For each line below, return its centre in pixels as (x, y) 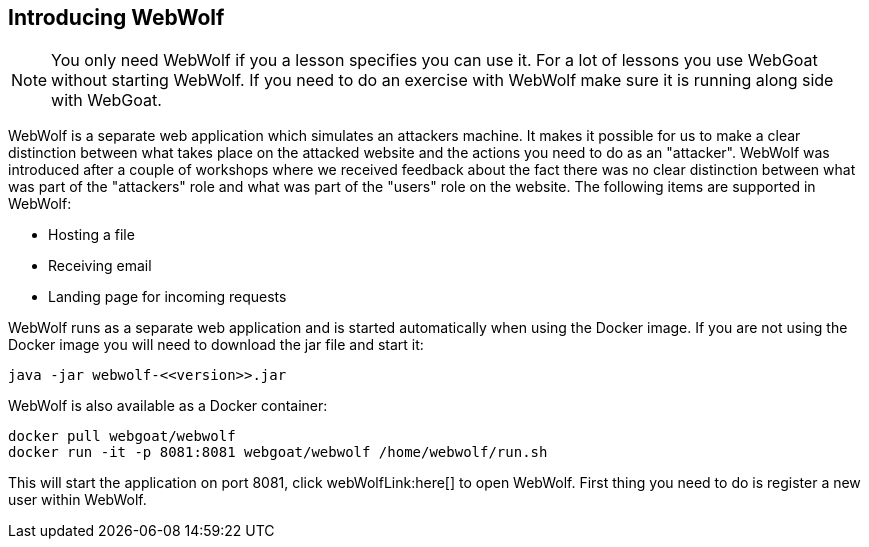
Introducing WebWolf (116, 17)
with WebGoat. (106, 100)
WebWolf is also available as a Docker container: (168, 406)
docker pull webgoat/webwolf (122, 436)
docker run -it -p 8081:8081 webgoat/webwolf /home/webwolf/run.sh (278, 452)
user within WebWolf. (77, 500)
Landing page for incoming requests (167, 297)
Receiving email (100, 266)
